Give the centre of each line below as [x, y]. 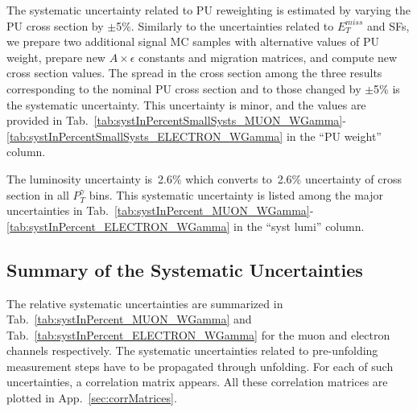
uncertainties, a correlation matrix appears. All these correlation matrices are [197, 382]
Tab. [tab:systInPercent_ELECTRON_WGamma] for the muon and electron [198, 334]
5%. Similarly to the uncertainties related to [225, 25]
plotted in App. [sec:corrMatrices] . [92, 398]
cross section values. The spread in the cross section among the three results [194, 73]
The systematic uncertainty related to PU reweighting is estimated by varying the [208, 10]
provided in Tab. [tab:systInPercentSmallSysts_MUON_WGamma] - [176, 120]
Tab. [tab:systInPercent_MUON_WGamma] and [129, 319]
